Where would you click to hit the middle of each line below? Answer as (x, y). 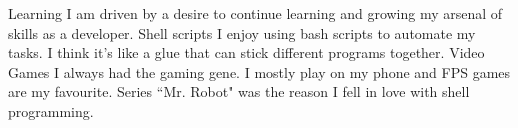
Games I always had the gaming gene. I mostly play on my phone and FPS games (259, 71)
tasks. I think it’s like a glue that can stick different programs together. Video (246, 52)
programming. (51, 110)
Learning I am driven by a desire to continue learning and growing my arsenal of (255, 13)
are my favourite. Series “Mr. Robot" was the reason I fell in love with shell (239, 91)
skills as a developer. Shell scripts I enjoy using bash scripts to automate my (242, 32)
